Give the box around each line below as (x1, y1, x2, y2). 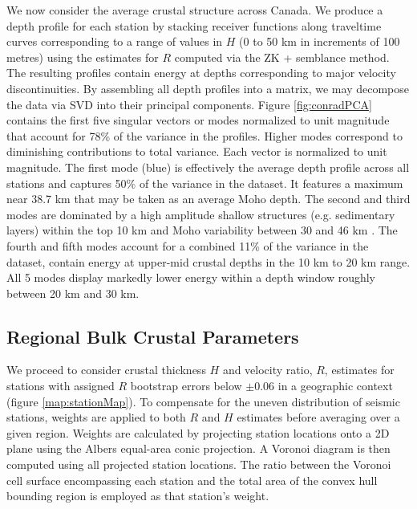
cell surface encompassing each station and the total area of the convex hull (6, 471, 378, 488)
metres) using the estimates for (6, 48, 159, 65)
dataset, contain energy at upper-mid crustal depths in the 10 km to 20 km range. (6, 253, 411, 270)
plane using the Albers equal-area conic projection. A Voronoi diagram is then (6, 440, 391, 457)
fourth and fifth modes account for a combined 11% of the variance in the (6, 237, 369, 254)
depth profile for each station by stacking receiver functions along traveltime (6, 17, 382, 34)
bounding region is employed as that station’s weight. (6, 487, 269, 504)
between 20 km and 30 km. (6, 284, 140, 301)
